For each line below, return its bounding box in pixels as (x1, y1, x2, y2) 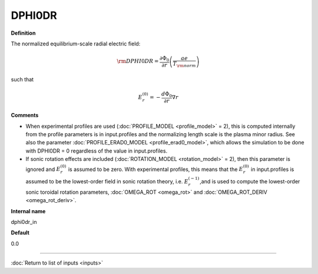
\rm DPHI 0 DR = (117, 58, 159, 65)
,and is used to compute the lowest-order (199, 177, 300, 185)
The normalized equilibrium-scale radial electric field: (11, 40, 141, 47)
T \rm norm (173, 61, 196, 68)
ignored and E (25, 166, 61, 173)
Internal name (11, 207, 46, 214)
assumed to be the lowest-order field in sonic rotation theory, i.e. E (25, 177, 188, 185)
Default (11, 229, 29, 236)
